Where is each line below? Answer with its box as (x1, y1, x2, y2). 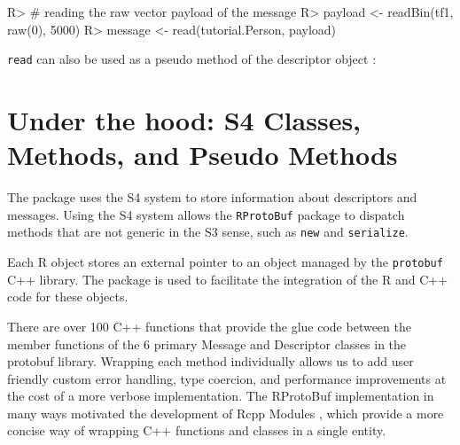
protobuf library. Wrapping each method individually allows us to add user (7, 352, 414, 371)
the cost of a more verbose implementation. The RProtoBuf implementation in (7, 386, 434, 405)
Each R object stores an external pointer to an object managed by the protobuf (7, 253, 443, 271)
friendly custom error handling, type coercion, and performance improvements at (7, 369, 447, 387)
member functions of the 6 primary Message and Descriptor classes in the (7, 334, 407, 353)
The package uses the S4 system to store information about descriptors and (7, 188, 417, 207)
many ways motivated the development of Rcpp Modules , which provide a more (7, 403, 444, 422)
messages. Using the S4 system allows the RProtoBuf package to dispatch (7, 205, 405, 223)
